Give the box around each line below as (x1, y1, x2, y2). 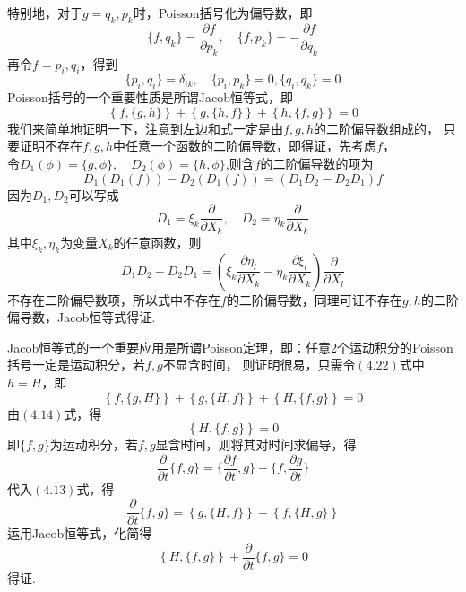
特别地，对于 (7, 4, 82, 22)
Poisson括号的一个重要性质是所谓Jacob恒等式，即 (7, 88, 294, 107)
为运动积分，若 (49, 435, 138, 454)
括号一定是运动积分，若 (7, 355, 145, 374)
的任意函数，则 (113, 232, 202, 251)
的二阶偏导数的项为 (260, 154, 374, 173)
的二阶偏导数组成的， (314, 118, 440, 137)
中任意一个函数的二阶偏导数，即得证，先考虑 (113, 136, 377, 155)
